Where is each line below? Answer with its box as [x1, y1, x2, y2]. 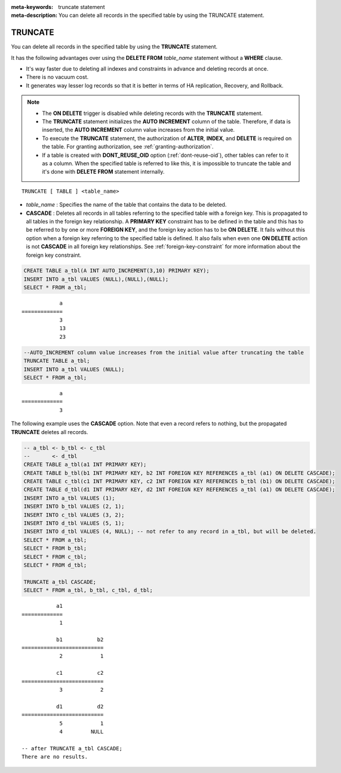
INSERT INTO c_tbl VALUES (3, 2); [23, 511, 125, 518]
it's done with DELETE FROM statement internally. [42, 168, 165, 175]
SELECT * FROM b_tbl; [23, 545, 87, 552]
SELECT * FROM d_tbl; [23, 562, 87, 568]
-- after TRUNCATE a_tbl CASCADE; [21, 745, 122, 751]
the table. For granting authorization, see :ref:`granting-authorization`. [42, 143, 214, 150]
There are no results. [21, 753, 88, 760]
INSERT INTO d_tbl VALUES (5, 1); [23, 520, 125, 527]
